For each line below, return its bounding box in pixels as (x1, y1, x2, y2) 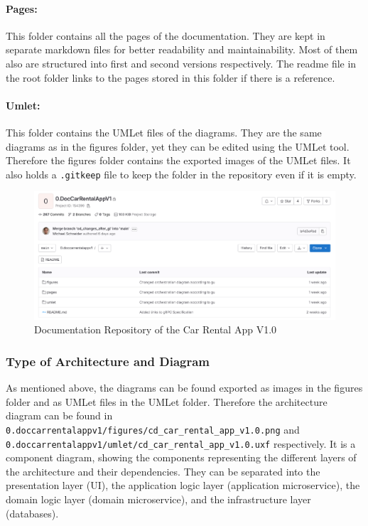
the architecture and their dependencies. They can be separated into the (6, 463, 320, 478)
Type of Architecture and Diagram (6, 352, 210, 370)
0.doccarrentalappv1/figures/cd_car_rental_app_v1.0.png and (6, 422, 300, 436)
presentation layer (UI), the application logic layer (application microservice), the (6, 478, 360, 493)
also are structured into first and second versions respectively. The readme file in (6, 55, 357, 70)
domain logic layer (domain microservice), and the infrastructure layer (6, 491, 311, 506)
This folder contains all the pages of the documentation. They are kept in (6, 28, 325, 43)
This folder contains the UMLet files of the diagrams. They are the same (6, 124, 322, 139)
